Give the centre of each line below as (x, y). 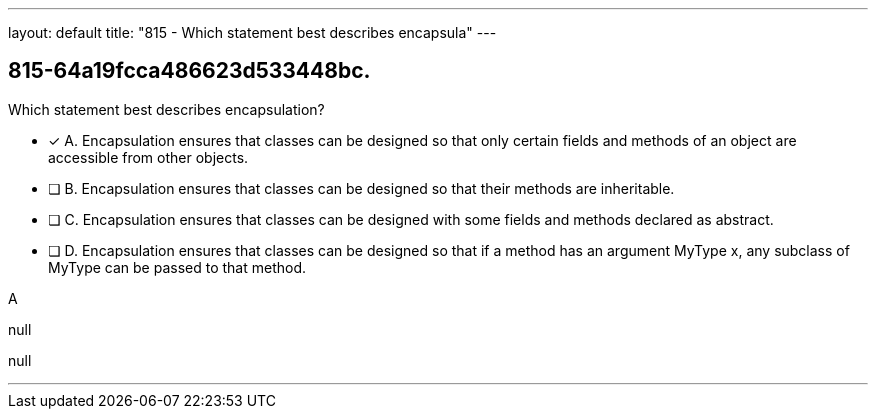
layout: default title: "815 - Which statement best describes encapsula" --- (252, 32)
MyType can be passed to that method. (177, 267)
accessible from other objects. (148, 157)
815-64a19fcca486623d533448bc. (189, 71)
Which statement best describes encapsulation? (166, 109)
